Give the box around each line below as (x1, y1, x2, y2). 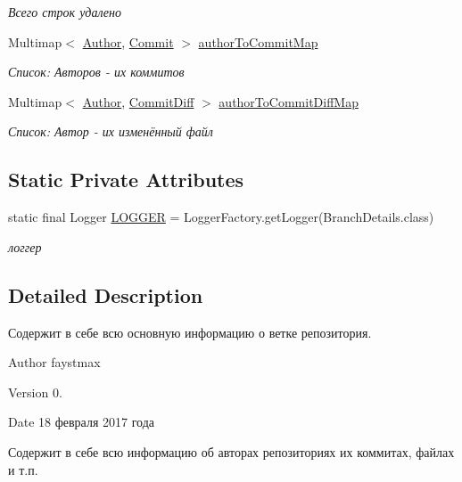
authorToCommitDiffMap (219, 92, 359, 110)
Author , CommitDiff (82, 92, 194, 110)
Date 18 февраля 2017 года (8, 413, 154, 431)
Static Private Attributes (8, 166, 244, 193)
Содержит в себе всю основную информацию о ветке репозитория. (8, 323, 372, 341)
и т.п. (8, 460, 38, 478)
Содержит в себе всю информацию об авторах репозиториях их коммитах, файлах (8, 442, 455, 461)
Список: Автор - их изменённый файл (8, 122, 213, 141)
